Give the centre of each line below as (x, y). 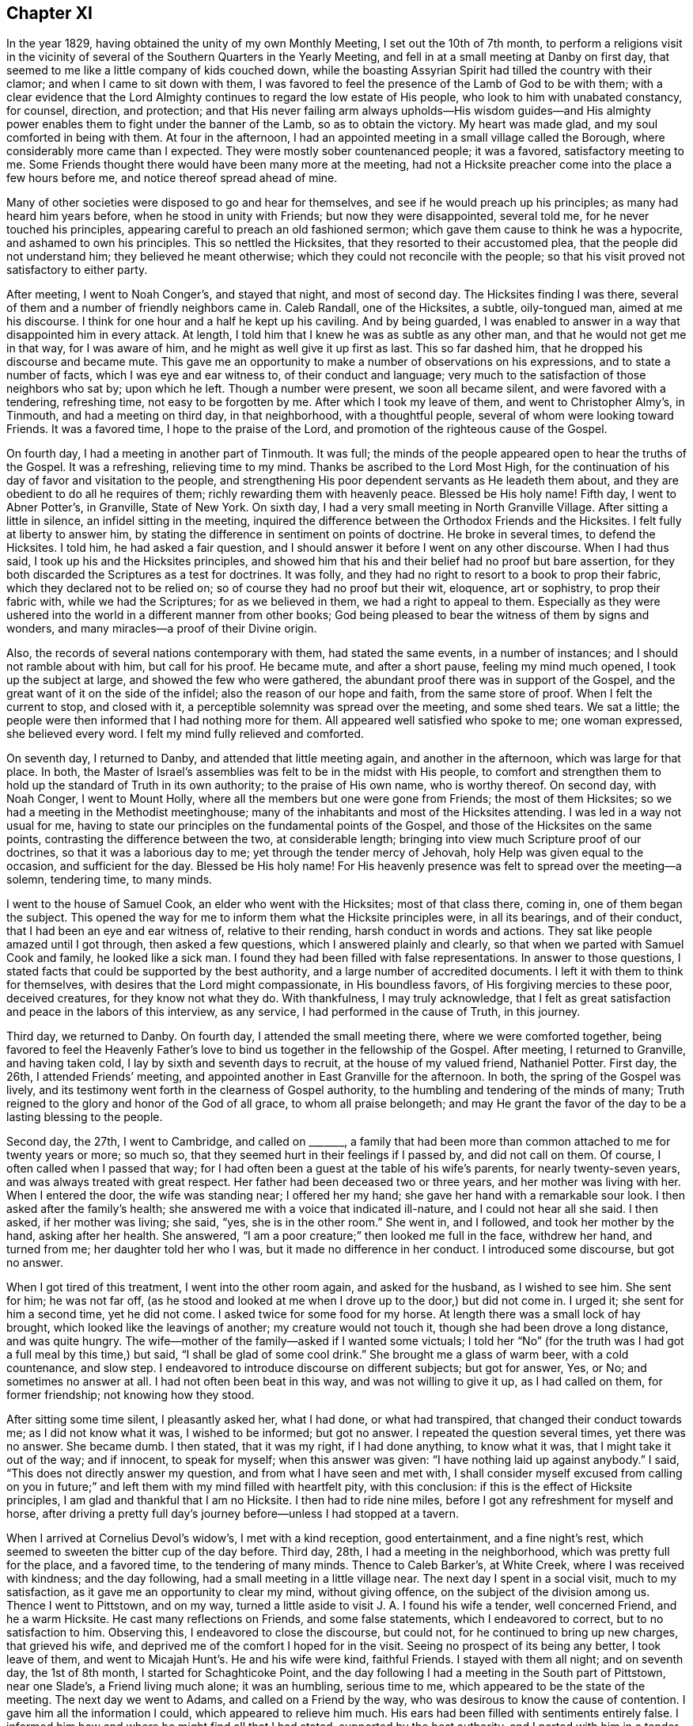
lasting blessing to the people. (85, 1117)
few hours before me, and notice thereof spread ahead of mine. (172, 178)
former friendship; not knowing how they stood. (131, 1395)
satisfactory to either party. (77, 270)
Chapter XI (49, 13)
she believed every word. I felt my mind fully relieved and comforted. (186, 734)
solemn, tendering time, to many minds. (110, 880)
